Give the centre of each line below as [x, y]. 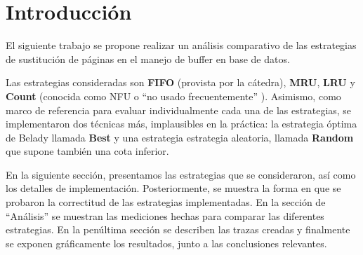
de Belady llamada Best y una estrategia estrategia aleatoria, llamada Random [180, 137]
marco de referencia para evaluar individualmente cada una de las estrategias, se [179, 110]
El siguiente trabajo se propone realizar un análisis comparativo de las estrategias [181, 45]
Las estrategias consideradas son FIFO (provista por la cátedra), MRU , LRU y [180, 82]
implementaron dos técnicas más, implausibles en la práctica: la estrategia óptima [181, 124]
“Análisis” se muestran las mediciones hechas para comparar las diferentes [165, 215]
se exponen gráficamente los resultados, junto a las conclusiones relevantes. [166, 243]
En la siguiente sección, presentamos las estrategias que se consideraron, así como [181, 174]
